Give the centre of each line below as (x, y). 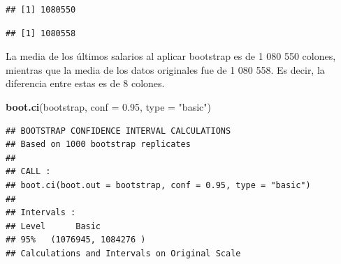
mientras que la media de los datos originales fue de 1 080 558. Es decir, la (165, 69)
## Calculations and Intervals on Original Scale (123, 253)
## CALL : (28, 172)
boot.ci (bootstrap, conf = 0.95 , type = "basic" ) (108, 106)
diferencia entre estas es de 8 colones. (85, 83)
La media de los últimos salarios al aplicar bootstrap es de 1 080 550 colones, (171, 56)
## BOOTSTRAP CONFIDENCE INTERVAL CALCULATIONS (118, 131)
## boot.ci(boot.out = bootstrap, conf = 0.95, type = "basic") (158, 185)
